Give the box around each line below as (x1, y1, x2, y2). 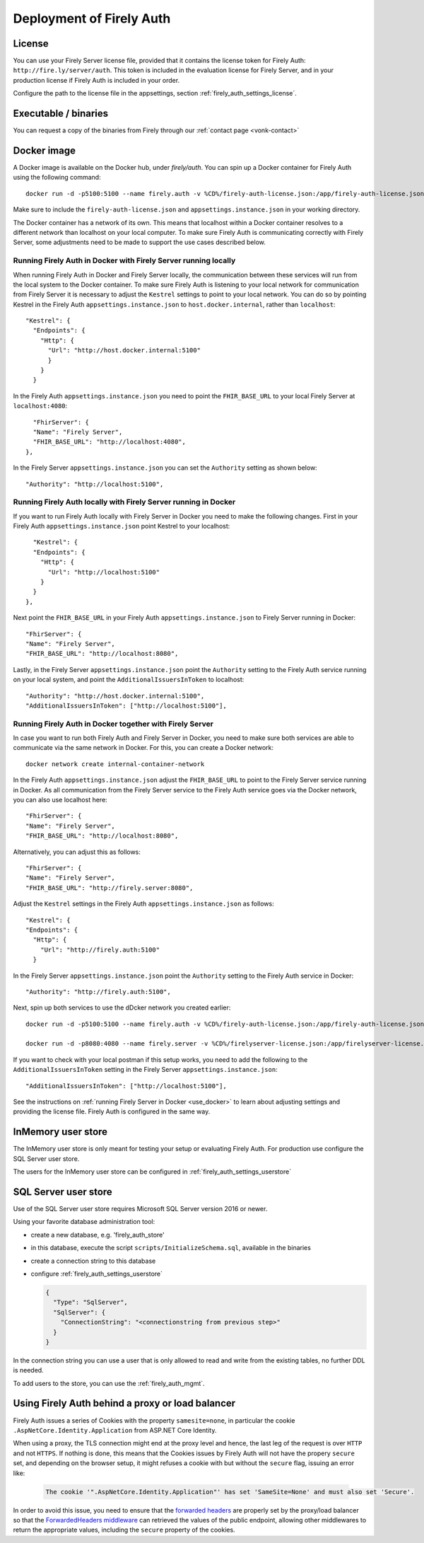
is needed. (13, 1366, 44, 1375)
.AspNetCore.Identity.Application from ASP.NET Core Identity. (13, 1426, 217, 1434)
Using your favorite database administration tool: (13, 1218, 155, 1226)
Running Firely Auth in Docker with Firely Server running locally (13, 255, 236, 265)
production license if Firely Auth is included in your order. (13, 76, 180, 84)
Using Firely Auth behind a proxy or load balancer (13, 1397, 236, 1409)
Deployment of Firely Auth (13, 11, 171, 26)
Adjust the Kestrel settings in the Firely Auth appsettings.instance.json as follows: (13, 899, 275, 908)
